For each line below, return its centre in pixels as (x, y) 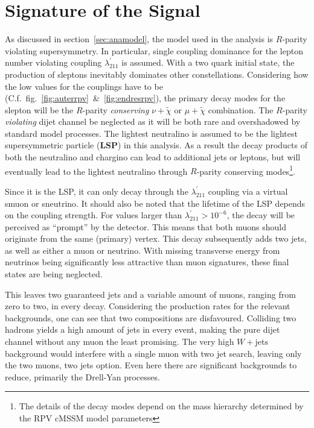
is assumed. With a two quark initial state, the (208, 62)
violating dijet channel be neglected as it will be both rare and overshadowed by (153, 121)
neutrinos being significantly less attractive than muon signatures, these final (147, 262)
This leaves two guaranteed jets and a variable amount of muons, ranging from (150, 294)
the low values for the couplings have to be (84, 86)
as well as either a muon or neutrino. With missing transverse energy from (143, 250)
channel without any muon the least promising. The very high (120, 341)
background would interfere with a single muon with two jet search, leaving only (153, 353)
